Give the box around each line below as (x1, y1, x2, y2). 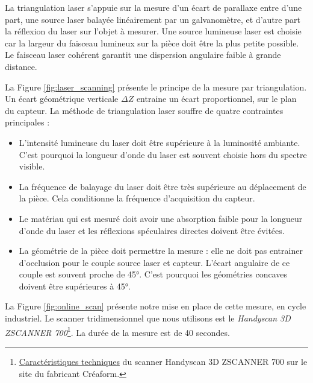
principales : (5, 116, 50, 128)
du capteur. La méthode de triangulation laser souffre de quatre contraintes (5, 104, 284, 116)
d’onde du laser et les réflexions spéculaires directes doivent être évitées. (19, 224, 285, 236)
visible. (19, 160, 45, 173)
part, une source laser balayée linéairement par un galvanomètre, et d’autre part (5, 13, 300, 25)
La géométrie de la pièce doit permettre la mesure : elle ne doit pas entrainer (19, 244, 303, 257)
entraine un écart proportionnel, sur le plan (136, 92, 297, 105)
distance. (5, 60, 37, 72)
